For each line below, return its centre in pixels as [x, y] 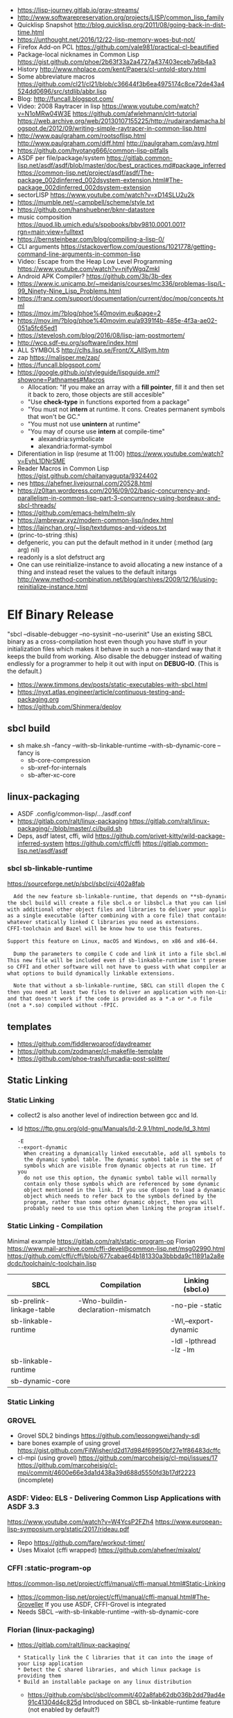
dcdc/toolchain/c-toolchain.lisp [52, 1263]
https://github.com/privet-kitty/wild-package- [160, 836]
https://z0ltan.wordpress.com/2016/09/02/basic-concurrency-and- [113, 491]
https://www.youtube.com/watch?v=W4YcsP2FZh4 [80, 1522]
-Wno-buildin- [103, 1301]
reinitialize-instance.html [52, 587]
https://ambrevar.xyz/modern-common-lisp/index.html [95, 520]
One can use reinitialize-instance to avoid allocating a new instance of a [120, 564]
